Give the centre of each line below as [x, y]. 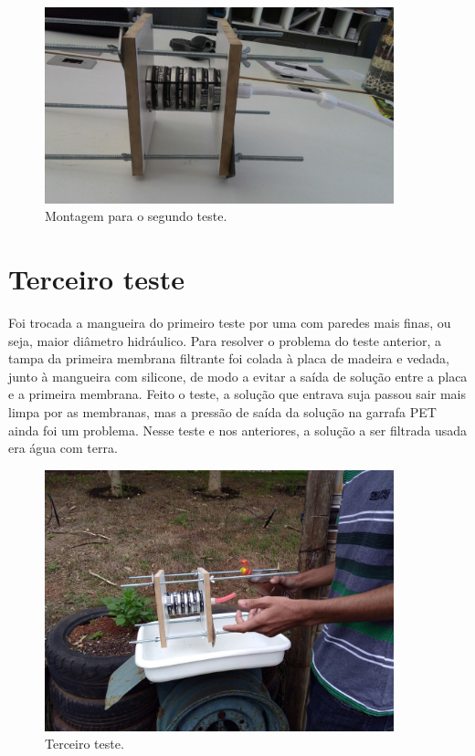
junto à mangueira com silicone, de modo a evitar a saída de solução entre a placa [238, 376]
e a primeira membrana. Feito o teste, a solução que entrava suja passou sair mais [237, 394]
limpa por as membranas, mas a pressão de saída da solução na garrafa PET [222, 411]
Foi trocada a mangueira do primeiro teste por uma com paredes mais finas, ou [230, 322]
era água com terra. [63, 448]
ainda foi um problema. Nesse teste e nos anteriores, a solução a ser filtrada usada [238, 430]
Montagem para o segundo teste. [136, 216]
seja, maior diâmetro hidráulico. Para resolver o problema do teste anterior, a [225, 340]
